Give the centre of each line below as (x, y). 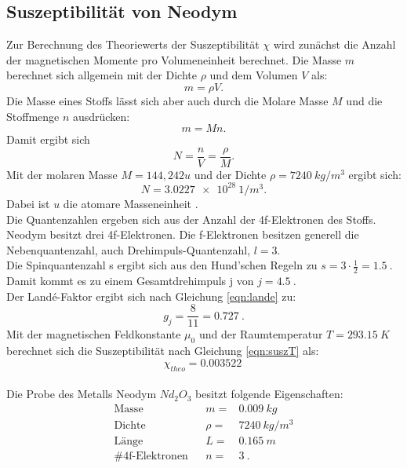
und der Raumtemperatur (261, 334)
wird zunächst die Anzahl (334, 44)
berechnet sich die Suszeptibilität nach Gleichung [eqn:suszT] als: (163, 351)
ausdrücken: (102, 116)
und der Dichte (230, 174)
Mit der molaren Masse (62, 174)
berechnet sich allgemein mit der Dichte (102, 75)
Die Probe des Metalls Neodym (82, 394)
